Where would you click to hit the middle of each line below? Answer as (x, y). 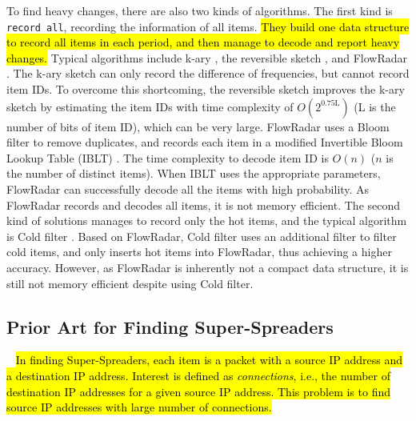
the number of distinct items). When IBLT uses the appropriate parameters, (194, 173)
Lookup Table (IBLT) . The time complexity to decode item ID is (168, 157)
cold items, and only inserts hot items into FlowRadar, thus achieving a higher (199, 252)
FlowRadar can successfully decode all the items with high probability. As (188, 189)
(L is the (375, 106)
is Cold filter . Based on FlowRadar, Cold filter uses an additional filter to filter (202, 236)
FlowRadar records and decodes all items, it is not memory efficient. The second (204, 204)
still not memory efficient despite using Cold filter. (130, 283)
